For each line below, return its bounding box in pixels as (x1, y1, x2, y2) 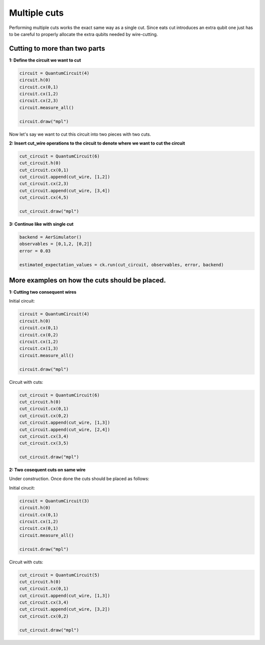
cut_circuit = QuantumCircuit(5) (19, 572, 100, 578)
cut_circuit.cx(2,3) (19, 181, 69, 186)
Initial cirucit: (9, 485, 35, 491)
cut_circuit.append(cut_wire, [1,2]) (19, 174, 110, 180)
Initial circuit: (9, 298, 35, 304)
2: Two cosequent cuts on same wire (9, 467, 86, 473)
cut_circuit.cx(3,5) (19, 440, 69, 446)
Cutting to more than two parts (9, 44, 106, 53)
